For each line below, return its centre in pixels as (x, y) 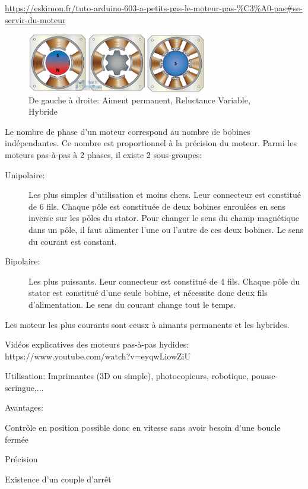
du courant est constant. (73, 241)
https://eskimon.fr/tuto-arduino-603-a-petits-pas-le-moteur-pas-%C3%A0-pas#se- (154, 8)
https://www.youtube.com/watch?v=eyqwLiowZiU (98, 356)
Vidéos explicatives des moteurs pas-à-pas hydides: (97, 344)
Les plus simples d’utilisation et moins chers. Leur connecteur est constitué (165, 195)
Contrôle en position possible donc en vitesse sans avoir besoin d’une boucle (143, 428)
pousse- (265, 376)
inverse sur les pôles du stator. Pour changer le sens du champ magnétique (164, 218)
